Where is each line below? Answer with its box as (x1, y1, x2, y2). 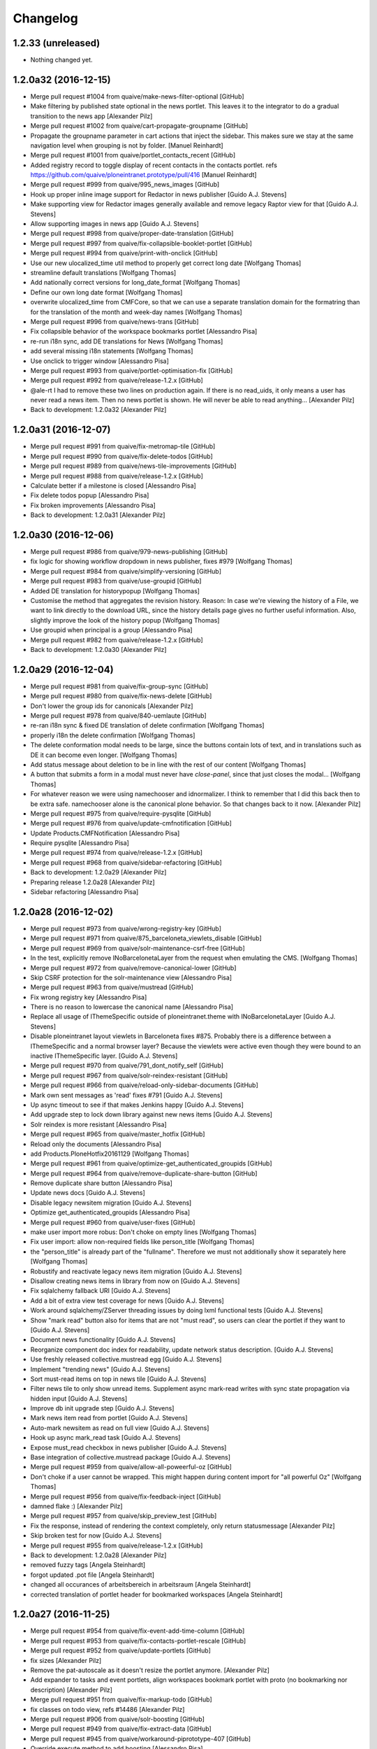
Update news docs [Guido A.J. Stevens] (30, 1189, 146, 1197)
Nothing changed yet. (30, 56, 94, 64)
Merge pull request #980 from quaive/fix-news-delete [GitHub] (30, 692, 212, 700)
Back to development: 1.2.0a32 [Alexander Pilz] (30, 406, 167, 414)
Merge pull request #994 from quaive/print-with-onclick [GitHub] (30, 249, 218, 257)
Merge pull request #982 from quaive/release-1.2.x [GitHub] (30, 635, 204, 644)
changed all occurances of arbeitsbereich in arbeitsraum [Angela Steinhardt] (30, 1580, 251, 1589)
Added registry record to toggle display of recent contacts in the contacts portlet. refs (30, 161, 277, 169)
